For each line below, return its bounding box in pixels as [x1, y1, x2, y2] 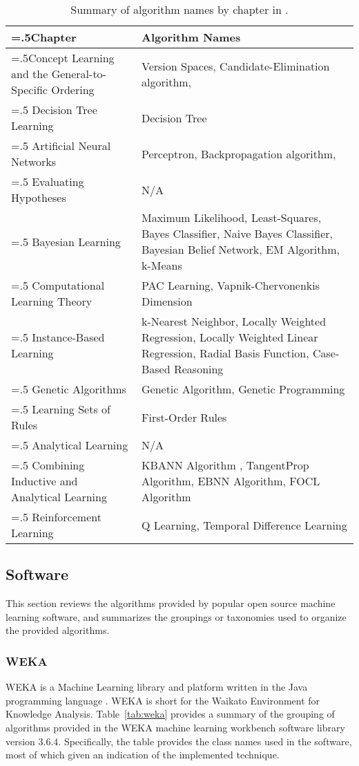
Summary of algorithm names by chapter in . [70, 1, 289, 17]
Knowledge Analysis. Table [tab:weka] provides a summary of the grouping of [6, 707, 335, 721]
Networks [11, 153, 57, 169]
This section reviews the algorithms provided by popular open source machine [6, 596, 336, 610]
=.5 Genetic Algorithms [11, 381, 126, 397]
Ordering [51, 82, 95, 97]
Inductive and [11, 473, 78, 489]
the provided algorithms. [6, 623, 110, 637]
